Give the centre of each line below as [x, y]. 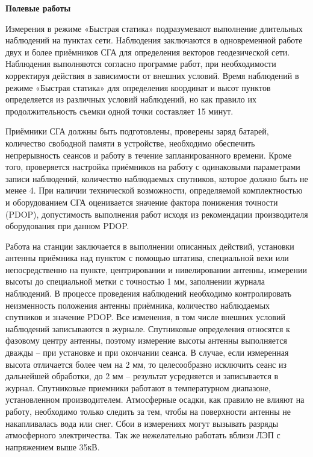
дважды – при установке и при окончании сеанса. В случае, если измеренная [147, 352]
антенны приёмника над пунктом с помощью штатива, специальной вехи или [147, 258]
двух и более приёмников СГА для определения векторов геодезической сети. [148, 52]
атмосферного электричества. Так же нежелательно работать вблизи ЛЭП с [143, 435]
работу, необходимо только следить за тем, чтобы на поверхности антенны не [148, 411]
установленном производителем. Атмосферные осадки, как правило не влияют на [155, 399]
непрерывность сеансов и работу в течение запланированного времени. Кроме [149, 155]
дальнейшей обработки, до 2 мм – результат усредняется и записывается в [142, 376]
